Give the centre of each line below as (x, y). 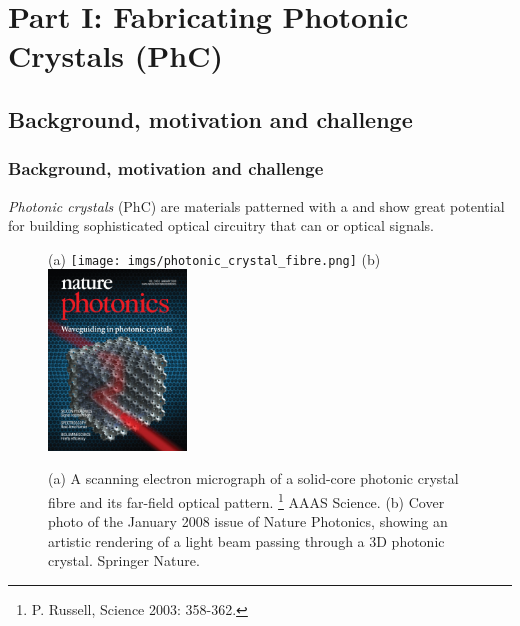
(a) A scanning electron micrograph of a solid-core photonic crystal (253, 478)
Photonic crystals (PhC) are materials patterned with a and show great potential (256, 205)
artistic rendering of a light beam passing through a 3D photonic (246, 540)
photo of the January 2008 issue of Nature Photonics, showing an (248, 521)
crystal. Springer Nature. (124, 560)
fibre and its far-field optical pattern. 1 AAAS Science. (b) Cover (246, 500)
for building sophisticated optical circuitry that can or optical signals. (221, 225)
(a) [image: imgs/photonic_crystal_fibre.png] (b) (214, 258)
